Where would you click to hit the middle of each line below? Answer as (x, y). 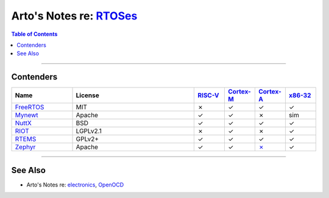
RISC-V (208, 95)
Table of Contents (34, 34)
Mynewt (27, 115)
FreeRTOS (30, 108)
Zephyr (25, 147)
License (88, 95)
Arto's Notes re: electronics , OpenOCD (75, 185)
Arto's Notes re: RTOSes (74, 16)
